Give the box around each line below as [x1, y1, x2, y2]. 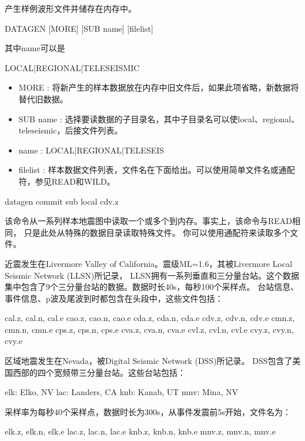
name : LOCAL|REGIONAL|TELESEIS [18, 143, 165, 156]
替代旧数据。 [18, 92, 68, 105]
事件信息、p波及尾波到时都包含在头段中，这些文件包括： [5, 292, 223, 304]
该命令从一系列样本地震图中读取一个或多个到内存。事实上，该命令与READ [5, 215, 293, 227]
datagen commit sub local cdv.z [5, 195, 119, 207]
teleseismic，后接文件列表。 [18, 124, 123, 136]
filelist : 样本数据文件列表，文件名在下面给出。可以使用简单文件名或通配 [18, 163, 295, 176]
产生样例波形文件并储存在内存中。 [5, 2, 136, 14]
